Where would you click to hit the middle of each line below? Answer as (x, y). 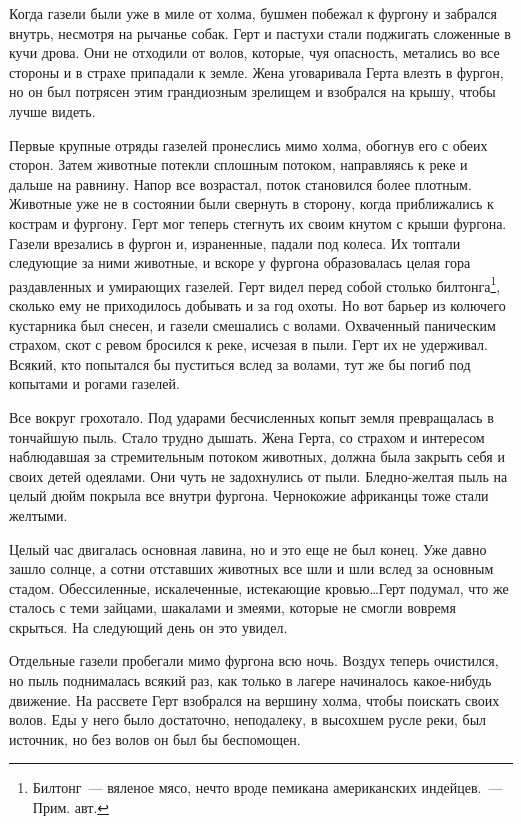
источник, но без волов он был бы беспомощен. (155, 738)
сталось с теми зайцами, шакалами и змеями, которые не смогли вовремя (232, 607)
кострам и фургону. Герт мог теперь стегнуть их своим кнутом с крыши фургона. (258, 222)
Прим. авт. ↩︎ (71, 807)
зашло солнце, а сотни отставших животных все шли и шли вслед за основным (251, 568)
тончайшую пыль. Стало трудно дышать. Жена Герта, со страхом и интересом (247, 436)
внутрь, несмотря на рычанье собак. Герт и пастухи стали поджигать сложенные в (260, 32)
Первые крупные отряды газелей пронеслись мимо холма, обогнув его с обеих (248, 144)
